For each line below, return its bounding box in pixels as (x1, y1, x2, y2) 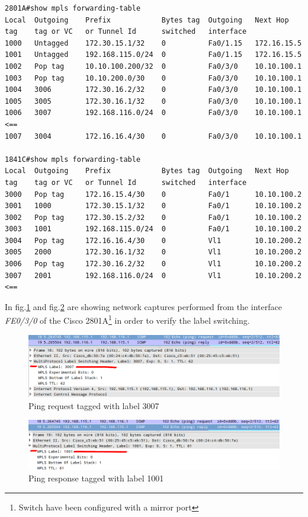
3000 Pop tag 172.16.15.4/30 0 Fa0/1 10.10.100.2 (5, 190, 302, 199)
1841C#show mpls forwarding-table (5, 155, 141, 164)
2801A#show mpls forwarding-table (5, 4, 141, 12)
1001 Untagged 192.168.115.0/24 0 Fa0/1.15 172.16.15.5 (5, 50, 302, 59)
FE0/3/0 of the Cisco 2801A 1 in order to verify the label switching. (5, 312, 250, 327)
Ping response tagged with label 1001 (28, 472, 164, 484)
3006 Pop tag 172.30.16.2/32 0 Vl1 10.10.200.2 (5, 260, 302, 269)
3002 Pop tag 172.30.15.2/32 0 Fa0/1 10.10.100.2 (5, 213, 302, 222)
